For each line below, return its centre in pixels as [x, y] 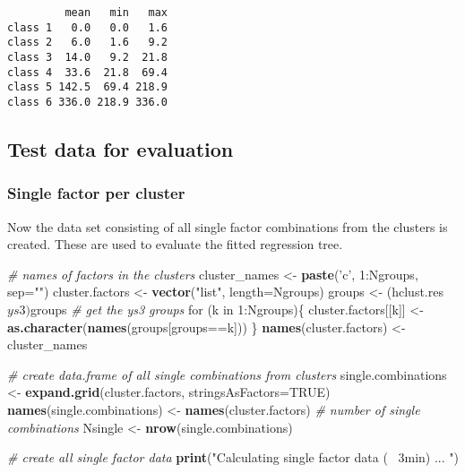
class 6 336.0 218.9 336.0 [87, 102]
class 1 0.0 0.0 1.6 [87, 27]
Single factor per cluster [96, 193]
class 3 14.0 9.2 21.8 [87, 57]
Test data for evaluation [121, 148]
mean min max [116, 13]
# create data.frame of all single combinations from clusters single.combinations [227, 374]
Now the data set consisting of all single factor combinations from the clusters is [228, 226]
